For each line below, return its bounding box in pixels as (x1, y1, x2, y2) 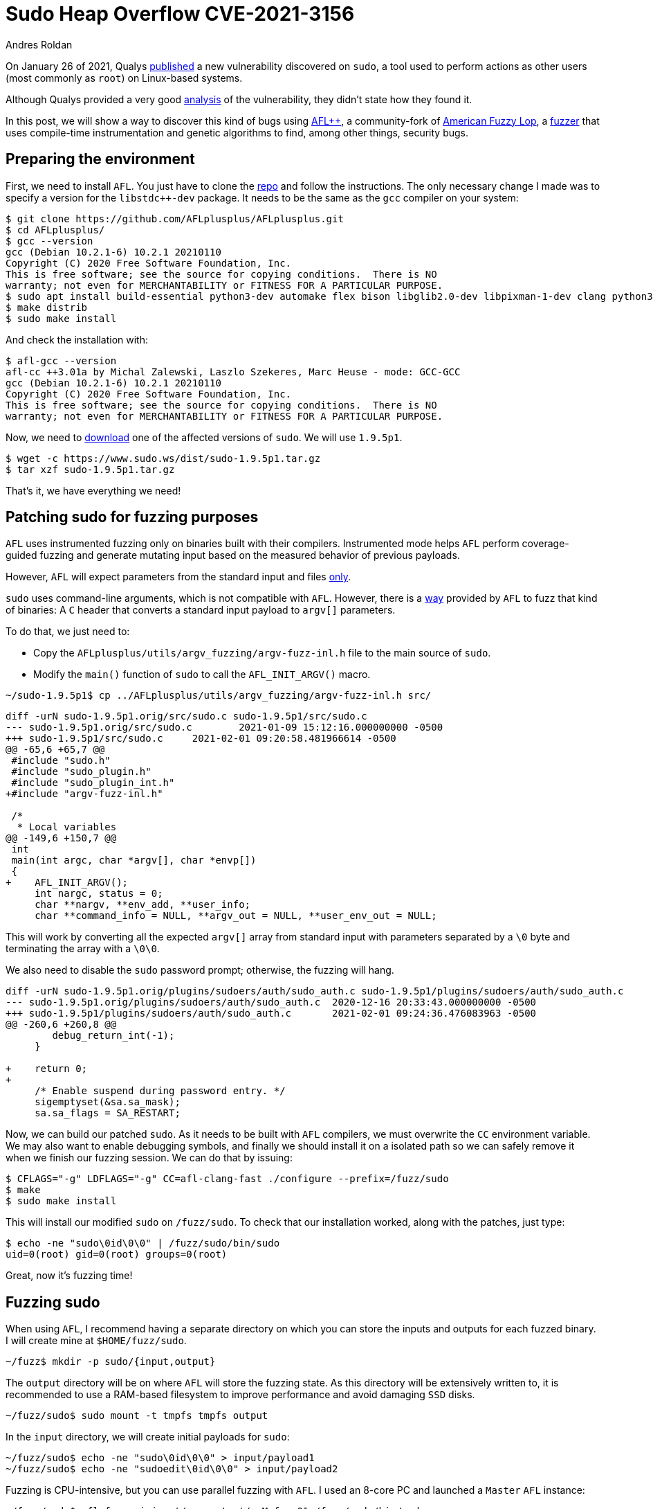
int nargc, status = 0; (35, 888, 163, 900)
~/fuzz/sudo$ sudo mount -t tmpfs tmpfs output (6, 1410, 268, 1422)
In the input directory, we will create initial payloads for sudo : (6, 1431, 290, 1443)
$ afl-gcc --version (6, 355, 117, 366)
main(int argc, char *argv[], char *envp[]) (11, 855, 257, 866)
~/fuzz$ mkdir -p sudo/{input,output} (6, 1356, 216, 1368)
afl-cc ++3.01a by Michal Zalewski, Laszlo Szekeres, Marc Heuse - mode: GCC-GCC (6, 366, 461, 377)
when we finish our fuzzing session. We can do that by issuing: (6, 1152, 293, 1164)
